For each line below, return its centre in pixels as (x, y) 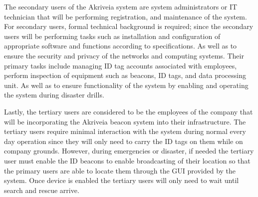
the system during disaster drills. (54, 95)
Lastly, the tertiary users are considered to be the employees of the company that (129, 111)
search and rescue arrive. (42, 190)
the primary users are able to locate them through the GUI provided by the (120, 170)
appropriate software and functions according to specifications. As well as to (121, 46)
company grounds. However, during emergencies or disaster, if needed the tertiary (129, 151)
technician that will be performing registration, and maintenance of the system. (126, 16)
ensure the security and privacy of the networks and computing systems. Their (124, 55)
